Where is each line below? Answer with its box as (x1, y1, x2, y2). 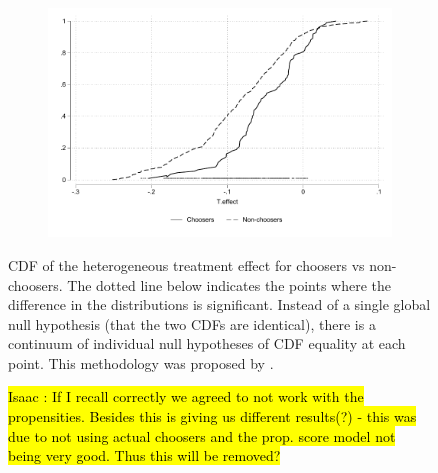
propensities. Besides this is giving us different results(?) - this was (8, 406, 417, 427)
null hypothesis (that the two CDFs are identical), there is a (8, 313, 376, 334)
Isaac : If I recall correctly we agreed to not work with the (8, 386, 364, 407)
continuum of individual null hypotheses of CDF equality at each (8, 333, 406, 354)
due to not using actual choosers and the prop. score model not (8, 425, 396, 446)
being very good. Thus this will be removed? (8, 445, 281, 466)
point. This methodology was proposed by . (8, 352, 274, 373)
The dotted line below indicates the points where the (67, 274, 392, 295)
